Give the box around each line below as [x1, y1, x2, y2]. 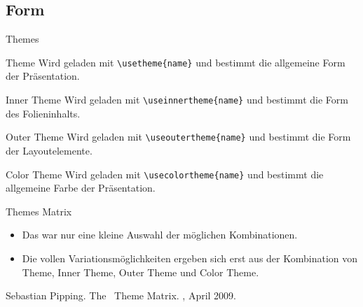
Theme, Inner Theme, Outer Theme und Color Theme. [22, 264, 259, 279]
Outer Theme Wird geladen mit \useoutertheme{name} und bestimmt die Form [6, 129, 351, 144]
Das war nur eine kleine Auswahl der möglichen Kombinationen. [22, 227, 298, 242]
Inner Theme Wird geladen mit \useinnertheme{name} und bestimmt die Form [6, 92, 348, 107]
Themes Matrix [6, 204, 72, 218]
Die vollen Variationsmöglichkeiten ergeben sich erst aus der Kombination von [22, 250, 358, 265]
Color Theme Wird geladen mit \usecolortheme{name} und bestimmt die [6, 166, 324, 181]
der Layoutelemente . [6, 143, 93, 157]
